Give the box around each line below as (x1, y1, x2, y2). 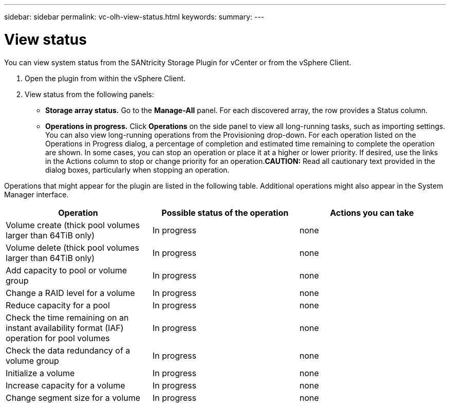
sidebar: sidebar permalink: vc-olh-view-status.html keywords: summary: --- (4, 12, 265, 21)
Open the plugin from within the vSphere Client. (25, 73, 186, 83)
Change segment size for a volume (6, 392, 141, 403)
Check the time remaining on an (6, 312, 129, 323)
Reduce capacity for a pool (6, 300, 110, 310)
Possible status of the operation (161, 207, 289, 218)
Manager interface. (4, 190, 69, 199)
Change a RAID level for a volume (6, 287, 135, 298)
